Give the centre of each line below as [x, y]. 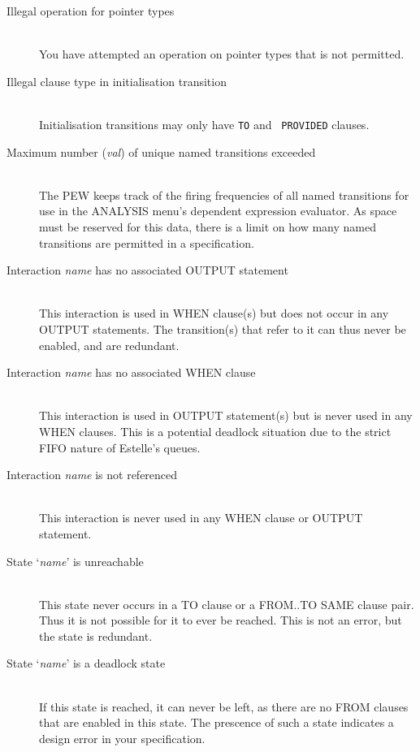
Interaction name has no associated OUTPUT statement [147, 270]
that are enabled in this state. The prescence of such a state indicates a [216, 722]
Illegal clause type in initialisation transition [117, 81]
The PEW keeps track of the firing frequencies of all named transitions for [224, 194]
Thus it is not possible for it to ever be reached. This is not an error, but [221, 620]
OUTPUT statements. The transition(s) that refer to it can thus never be [223, 328]
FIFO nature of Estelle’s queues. [120, 447]
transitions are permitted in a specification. [147, 242]
